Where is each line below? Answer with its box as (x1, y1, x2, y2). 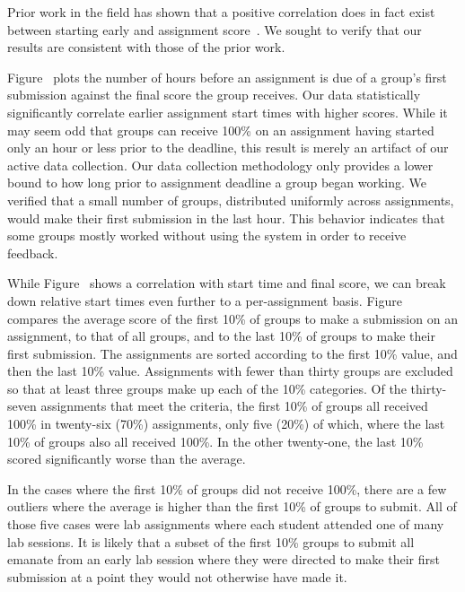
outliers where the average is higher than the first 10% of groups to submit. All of (7, 497, 457, 516)
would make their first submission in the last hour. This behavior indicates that (7, 208, 445, 227)
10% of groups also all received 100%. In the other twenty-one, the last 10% (7, 431, 424, 450)
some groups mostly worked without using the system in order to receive (7, 226, 407, 245)
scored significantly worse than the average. (7, 449, 246, 468)
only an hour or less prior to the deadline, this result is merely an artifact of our (7, 138, 449, 157)
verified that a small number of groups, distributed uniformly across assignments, (7, 190, 454, 209)
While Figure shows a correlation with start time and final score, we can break (7, 274, 446, 292)
